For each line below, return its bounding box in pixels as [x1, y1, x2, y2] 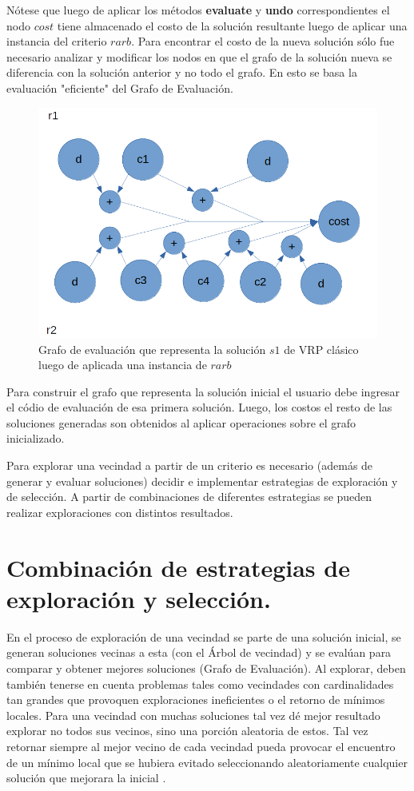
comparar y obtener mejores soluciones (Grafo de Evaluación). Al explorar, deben [6, 659, 406, 676]
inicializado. [6, 430, 65, 447]
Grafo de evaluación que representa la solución [38, 340, 266, 357]
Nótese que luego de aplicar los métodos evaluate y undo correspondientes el [6, 2, 390, 18]
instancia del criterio [6, 33, 107, 50]
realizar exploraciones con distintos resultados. [6, 503, 233, 520]
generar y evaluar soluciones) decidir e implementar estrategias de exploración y [6, 472, 398, 489]
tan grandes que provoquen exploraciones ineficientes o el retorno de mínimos [6, 691, 385, 708]
